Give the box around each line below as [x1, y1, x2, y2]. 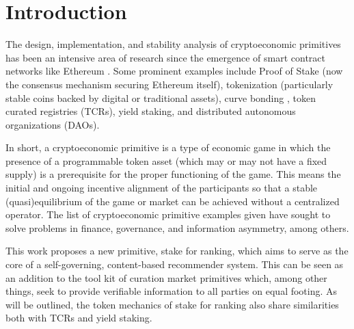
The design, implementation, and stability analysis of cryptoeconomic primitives [5, 37, 341, 51]
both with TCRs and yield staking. [5, 311, 152, 325]
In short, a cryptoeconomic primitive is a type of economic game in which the [5, 140, 331, 155]
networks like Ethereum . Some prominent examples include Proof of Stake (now [5, 64, 343, 78]
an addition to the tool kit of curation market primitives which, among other [5, 270, 327, 285]
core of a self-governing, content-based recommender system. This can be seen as [5, 257, 344, 272]
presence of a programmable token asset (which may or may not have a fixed [5, 153, 327, 168]
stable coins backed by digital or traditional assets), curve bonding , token [5, 90, 316, 105]
